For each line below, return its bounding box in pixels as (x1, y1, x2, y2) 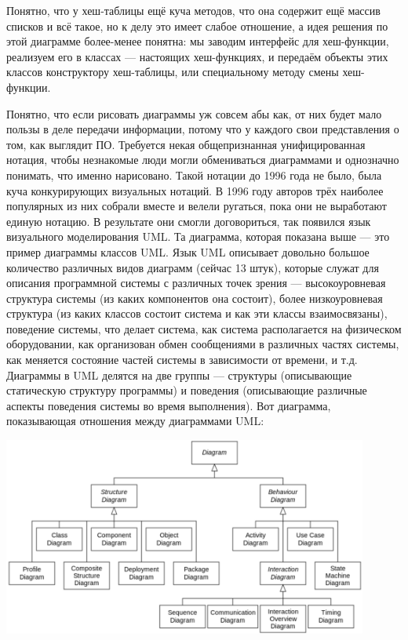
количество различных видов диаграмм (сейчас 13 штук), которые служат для (6, 259, 379, 275)
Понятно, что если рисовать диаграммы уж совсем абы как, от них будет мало (6, 105, 382, 122)
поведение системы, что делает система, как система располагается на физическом (6, 320, 402, 336)
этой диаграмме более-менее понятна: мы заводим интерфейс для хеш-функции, (6, 33, 389, 49)
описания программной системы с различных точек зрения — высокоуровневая (6, 275, 386, 291)
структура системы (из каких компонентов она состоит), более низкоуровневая (6, 289, 383, 306)
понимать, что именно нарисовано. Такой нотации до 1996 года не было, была (6, 166, 382, 183)
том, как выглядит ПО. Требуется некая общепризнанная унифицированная (6, 136, 366, 152)
